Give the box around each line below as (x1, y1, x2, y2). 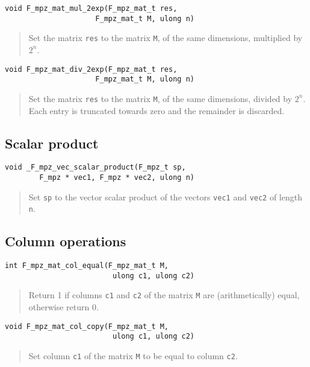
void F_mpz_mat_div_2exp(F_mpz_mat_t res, (5, 65, 178, 74)
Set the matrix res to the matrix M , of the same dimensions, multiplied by (28, 31, 303, 44)
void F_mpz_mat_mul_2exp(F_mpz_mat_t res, (5, 4, 178, 13)
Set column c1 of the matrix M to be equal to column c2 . (28, 349, 238, 362)
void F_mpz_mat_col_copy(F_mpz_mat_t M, (5, 322, 169, 331)
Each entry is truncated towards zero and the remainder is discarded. (28, 104, 285, 116)
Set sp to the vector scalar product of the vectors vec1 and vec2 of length (28, 190, 302, 203)
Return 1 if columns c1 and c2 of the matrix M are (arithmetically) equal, (28, 289, 300, 301)
